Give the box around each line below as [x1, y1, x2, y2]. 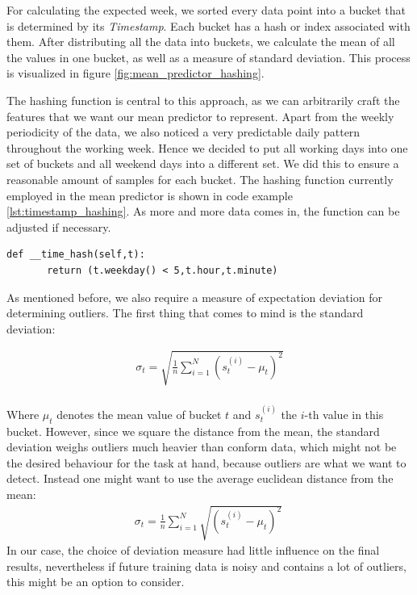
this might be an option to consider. [6, 573, 185, 590]
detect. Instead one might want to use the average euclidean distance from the [6, 470, 394, 487]
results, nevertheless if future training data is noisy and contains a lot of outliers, [6, 557, 407, 574]
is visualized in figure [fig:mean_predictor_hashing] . [6, 65, 265, 82]
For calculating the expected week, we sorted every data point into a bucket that [6, 2, 407, 18]
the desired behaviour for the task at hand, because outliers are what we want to [6, 454, 407, 471]
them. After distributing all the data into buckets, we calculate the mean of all [6, 33, 395, 50]
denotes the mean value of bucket [56, 405, 222, 422]
